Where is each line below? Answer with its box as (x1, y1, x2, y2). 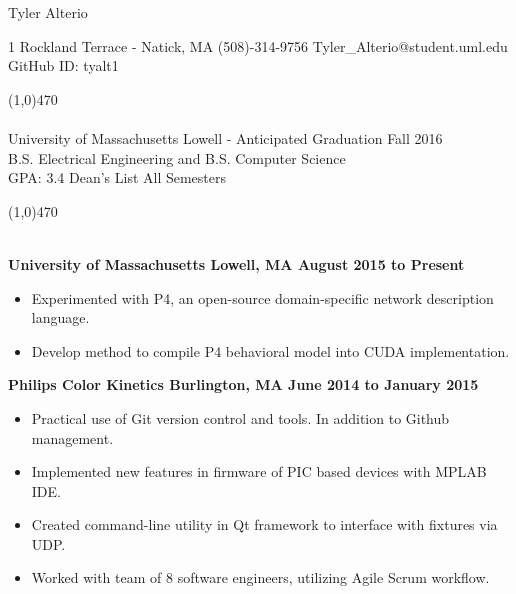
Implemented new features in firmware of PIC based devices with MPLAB (31, 461, 487, 482)
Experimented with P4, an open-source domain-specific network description (31, 287, 494, 308)
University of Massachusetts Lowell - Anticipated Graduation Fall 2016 (8, 127, 443, 148)
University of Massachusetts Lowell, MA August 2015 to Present (8, 253, 465, 274)
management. (31, 427, 114, 448)
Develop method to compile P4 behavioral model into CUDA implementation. (31, 340, 510, 361)
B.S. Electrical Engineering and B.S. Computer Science (8, 147, 346, 168)
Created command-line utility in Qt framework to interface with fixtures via (31, 514, 498, 535)
